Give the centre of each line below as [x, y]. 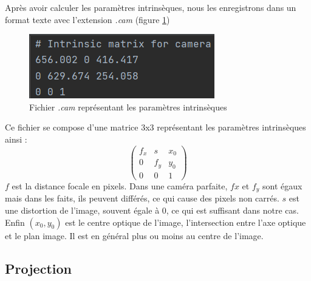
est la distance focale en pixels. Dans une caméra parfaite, [120, 185]
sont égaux [282, 185]
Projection [38, 268]
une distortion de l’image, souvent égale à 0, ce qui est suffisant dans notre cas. [152, 210]
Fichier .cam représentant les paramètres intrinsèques [128, 107]
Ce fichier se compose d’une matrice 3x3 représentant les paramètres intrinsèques [155, 127]
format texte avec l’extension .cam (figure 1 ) [87, 19]
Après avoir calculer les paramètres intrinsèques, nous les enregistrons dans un [151, 7]
